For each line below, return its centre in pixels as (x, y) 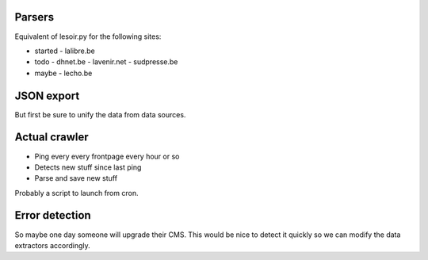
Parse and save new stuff (76, 178)
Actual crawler (52, 138)
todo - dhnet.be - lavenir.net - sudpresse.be (106, 62)
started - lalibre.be (65, 51)
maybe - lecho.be (63, 73)
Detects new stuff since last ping (88, 167)
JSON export (47, 96)
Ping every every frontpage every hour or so (107, 156)
